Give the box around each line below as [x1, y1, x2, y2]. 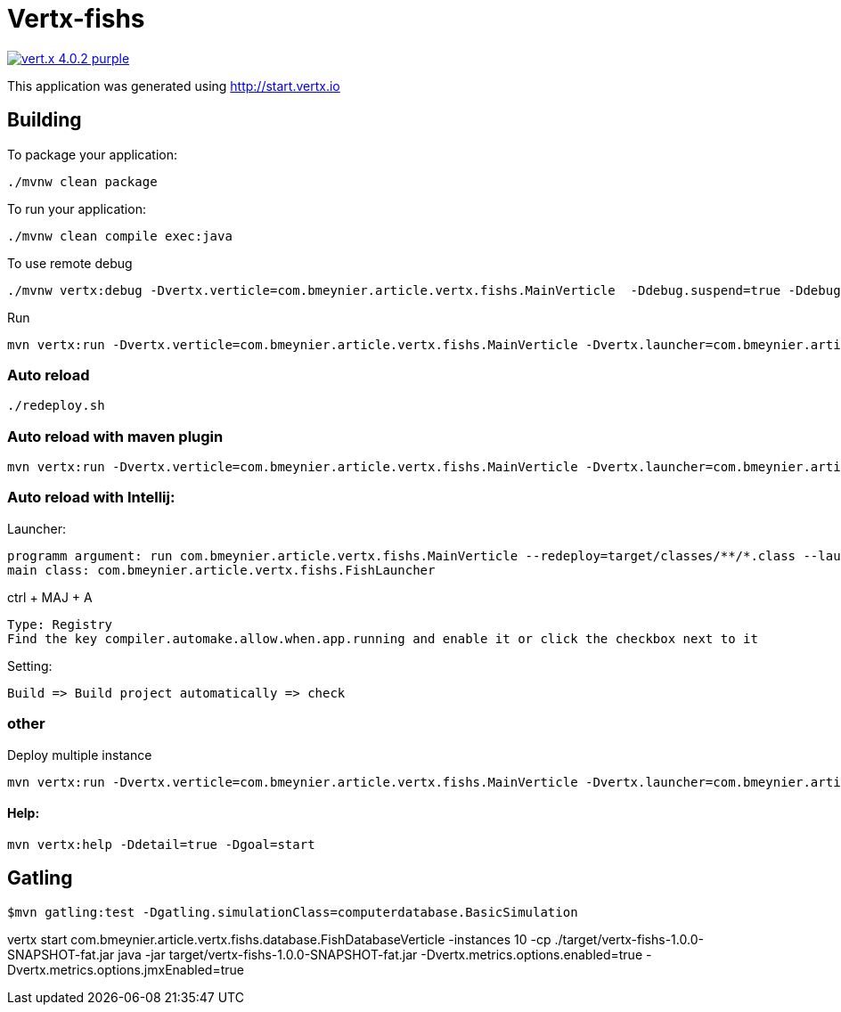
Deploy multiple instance [7, 747, 152, 763]
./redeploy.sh [7, 398, 105, 413]
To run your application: [7, 200, 146, 216]
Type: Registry [7, 616, 113, 632]
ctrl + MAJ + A [7, 589, 93, 605]
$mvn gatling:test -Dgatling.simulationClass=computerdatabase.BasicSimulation [7, 904, 578, 919]
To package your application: [7, 146, 178, 162]
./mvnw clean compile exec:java [7, 228, 233, 243]
